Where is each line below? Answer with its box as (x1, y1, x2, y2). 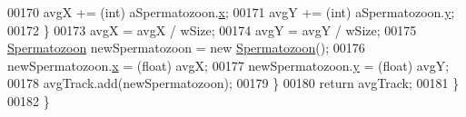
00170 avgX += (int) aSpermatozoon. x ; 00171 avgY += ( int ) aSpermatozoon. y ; (7, 3, 455, 21)
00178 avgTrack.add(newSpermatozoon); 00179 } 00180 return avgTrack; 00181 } (7, 73, 460, 93)
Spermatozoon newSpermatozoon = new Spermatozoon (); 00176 (7, 38, 365, 57)
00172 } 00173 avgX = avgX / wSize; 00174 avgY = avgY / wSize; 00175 (7, 20, 417, 39)
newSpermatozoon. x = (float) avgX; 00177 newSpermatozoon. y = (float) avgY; (7, 55, 450, 74)
